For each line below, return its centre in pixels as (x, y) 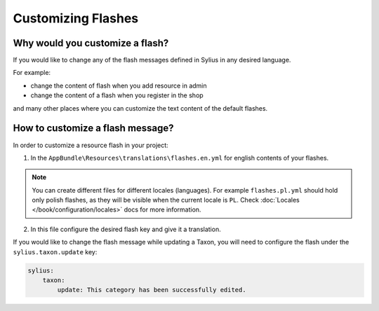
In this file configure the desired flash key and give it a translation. (126, 229)
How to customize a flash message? (94, 129)
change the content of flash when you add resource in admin (119, 85)
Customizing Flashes (76, 18)
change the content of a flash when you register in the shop (117, 95)
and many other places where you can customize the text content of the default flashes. (140, 108)
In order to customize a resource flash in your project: (91, 145)
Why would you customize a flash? (91, 43)
